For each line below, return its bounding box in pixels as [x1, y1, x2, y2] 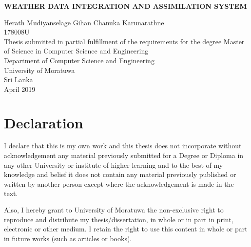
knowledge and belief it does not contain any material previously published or [4, 169, 236, 179]
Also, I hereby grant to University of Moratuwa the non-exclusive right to [4, 205, 224, 215]
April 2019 [4, 84, 36, 94]
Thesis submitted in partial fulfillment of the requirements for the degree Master [4, 36, 245, 46]
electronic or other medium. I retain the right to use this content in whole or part [4, 224, 248, 234]
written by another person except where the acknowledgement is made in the [4, 178, 234, 189]
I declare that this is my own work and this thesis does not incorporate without [4, 141, 242, 151]
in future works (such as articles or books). [4, 233, 132, 243]
